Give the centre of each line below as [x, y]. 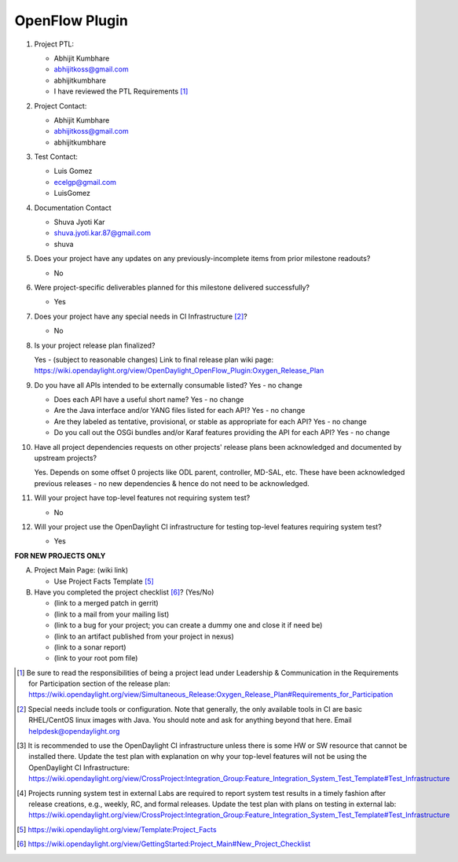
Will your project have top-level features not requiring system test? [142, 498]
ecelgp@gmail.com [85, 182]
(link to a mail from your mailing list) [112, 614]
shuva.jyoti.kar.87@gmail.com [102, 233]
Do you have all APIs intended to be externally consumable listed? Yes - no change [168, 385]
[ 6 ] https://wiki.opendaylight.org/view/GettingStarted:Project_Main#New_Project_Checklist [164, 844]
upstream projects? [66, 458]
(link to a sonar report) [90, 647]
